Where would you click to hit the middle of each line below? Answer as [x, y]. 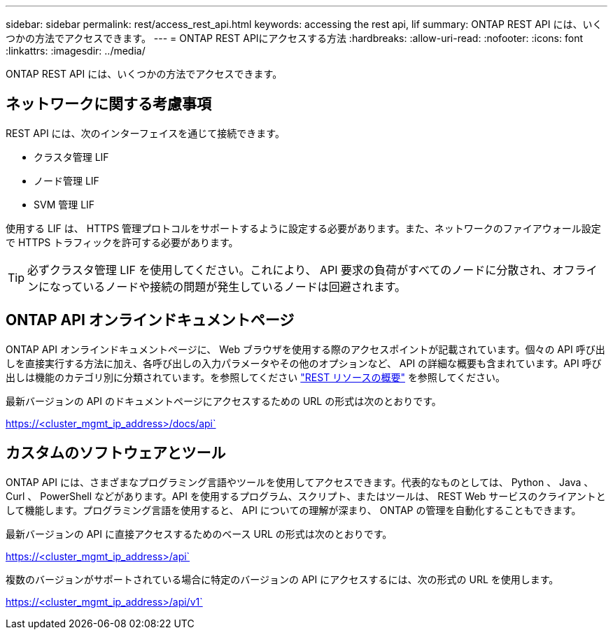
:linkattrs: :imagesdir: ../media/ [76, 51]
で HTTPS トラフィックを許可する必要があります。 [122, 242]
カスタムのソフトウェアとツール [116, 453]
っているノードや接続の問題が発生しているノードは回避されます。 [234, 286]
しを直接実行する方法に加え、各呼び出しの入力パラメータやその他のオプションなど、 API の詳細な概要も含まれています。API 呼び [304, 363]
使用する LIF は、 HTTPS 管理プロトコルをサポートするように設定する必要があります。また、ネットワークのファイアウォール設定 [303, 228]
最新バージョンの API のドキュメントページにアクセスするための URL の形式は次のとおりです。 [224, 401]
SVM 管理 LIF [64, 204]
